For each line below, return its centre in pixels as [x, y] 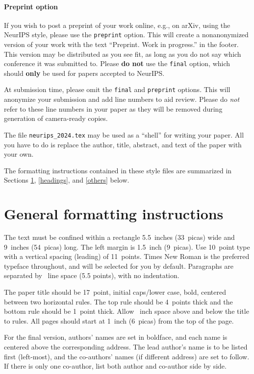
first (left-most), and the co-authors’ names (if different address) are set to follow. [127, 356]
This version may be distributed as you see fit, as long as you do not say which [123, 54]
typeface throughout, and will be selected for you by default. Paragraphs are [119, 266]
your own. [19, 154]
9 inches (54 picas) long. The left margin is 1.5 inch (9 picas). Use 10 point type [127, 246]
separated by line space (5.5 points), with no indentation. [92, 275]
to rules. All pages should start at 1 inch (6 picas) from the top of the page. [119, 320]
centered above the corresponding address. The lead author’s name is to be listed [126, 347]
